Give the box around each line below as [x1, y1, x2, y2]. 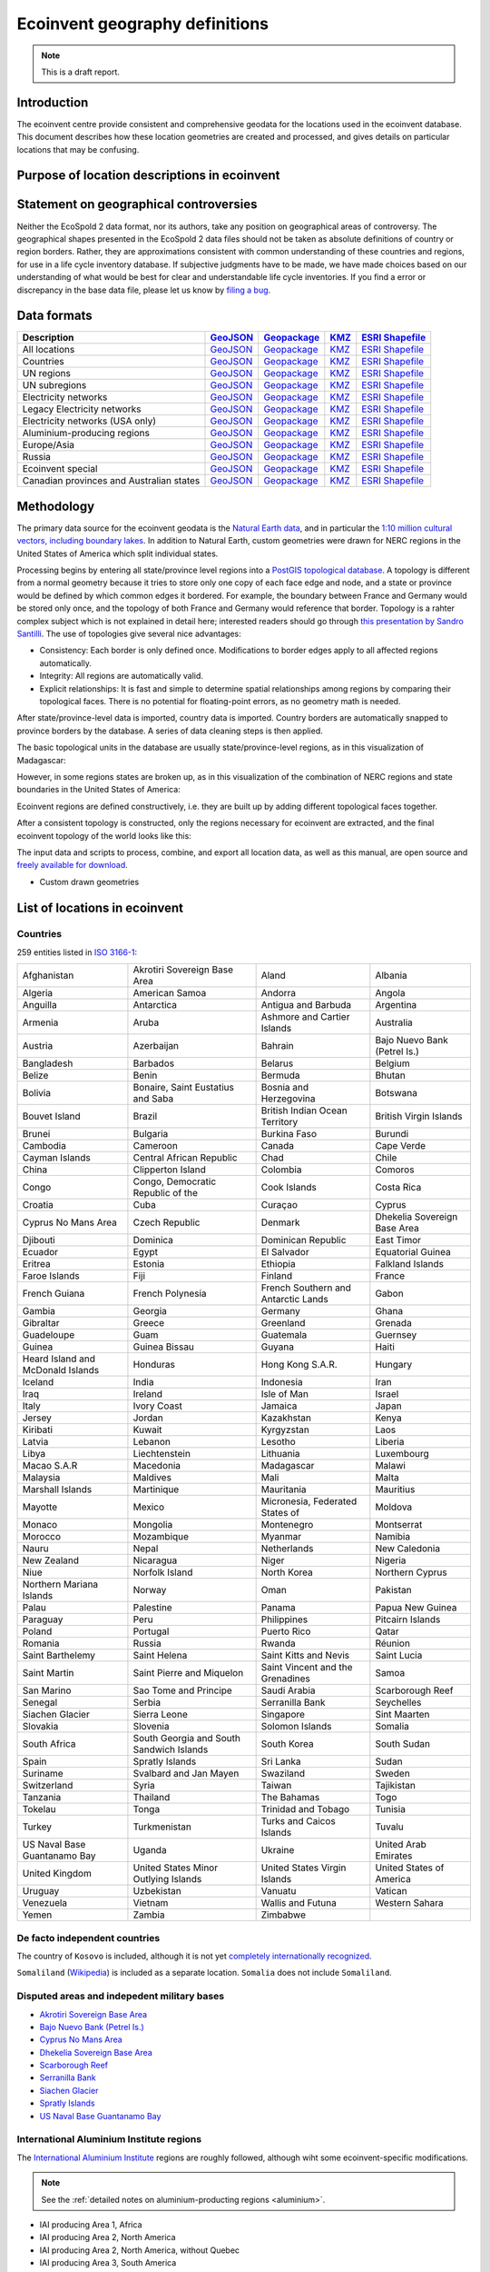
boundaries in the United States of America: [16, 784, 181, 795]
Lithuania [260, 1448, 300, 1460]
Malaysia [22, 1471, 61, 1484]
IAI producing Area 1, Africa [39, 2218, 142, 2230]
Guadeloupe [22, 1329, 75, 1341]
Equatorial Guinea [375, 1246, 451, 1259]
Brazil [132, 1110, 158, 1122]
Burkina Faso [260, 1128, 318, 1141]
